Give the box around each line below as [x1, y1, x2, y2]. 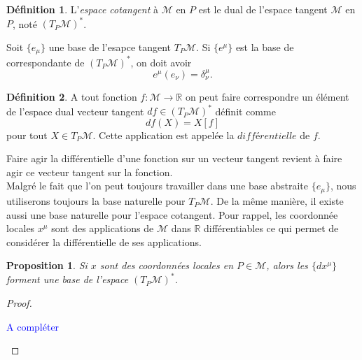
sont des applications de [51, 221, 154, 236]
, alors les [266, 258, 308, 273]
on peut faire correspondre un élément [185, 89, 349, 104]
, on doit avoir [130, 55, 192, 69]
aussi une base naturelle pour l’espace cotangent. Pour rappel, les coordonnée [6, 207, 338, 222]
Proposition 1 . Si [6, 258, 88, 273]
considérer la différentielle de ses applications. [6, 234, 202, 249]
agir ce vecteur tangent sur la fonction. [6, 164, 173, 179]
